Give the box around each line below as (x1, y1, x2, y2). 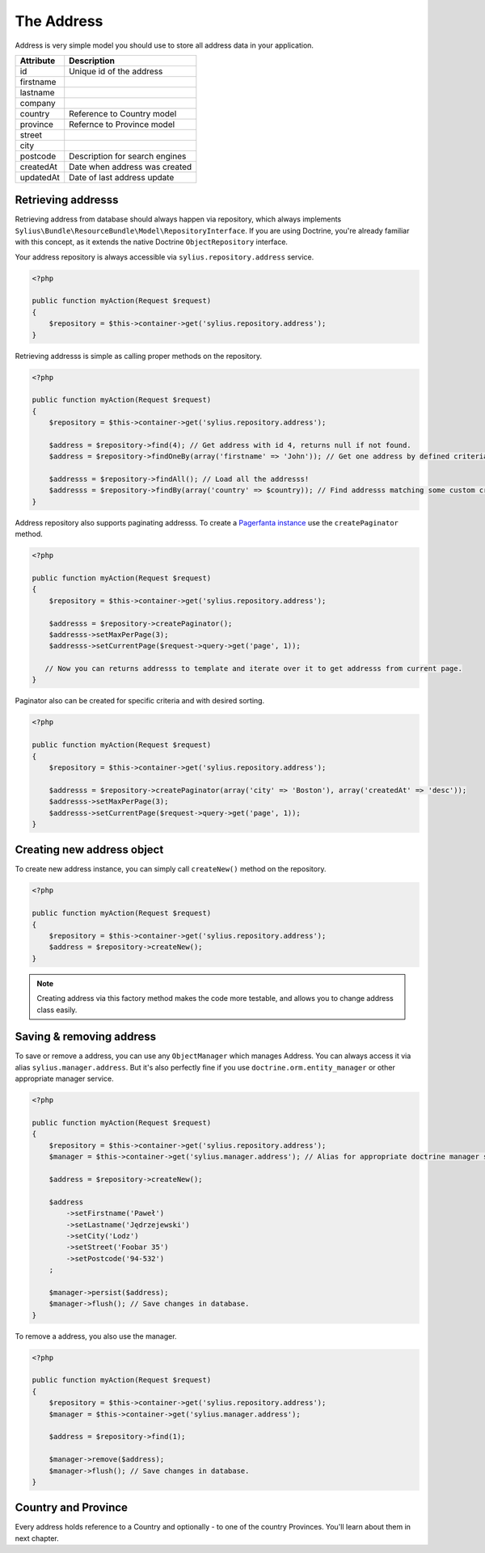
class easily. (36, 1005, 78, 1015)
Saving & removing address (15, 1030, 157, 1044)
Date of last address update (69, 171, 175, 183)
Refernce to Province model (69, 118, 175, 129)
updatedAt (19, 171, 60, 183)
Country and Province (15, 1500, 129, 1515)
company (19, 97, 56, 108)
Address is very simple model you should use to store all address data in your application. (15, 40, 314, 50)
